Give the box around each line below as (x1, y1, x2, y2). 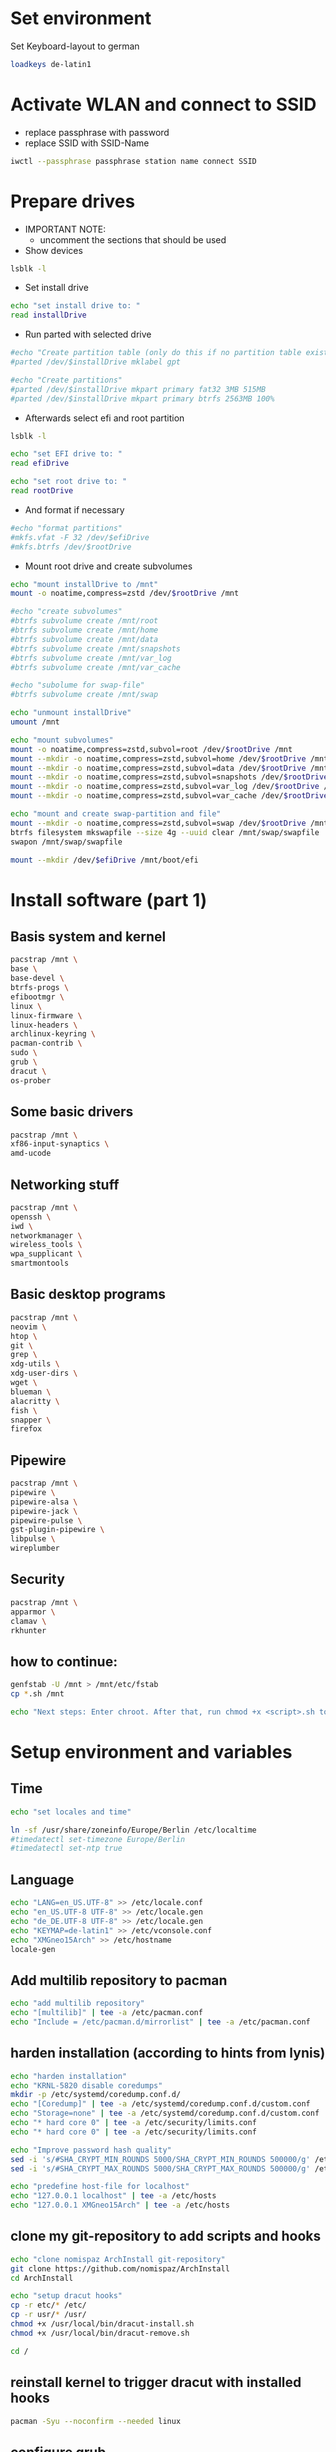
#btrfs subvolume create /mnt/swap (10, 690, 159, 700)
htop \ (10, 1331, 38, 1341)
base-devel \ (10, 973, 65, 984)
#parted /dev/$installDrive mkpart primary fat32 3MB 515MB (10, 384, 267, 394)
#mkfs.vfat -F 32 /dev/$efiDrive (10, 532, 150, 542)
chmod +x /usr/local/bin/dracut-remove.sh (10, 2328, 190, 2338)
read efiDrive (10, 458, 70, 469)
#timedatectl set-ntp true (10, 1843, 123, 1854)
